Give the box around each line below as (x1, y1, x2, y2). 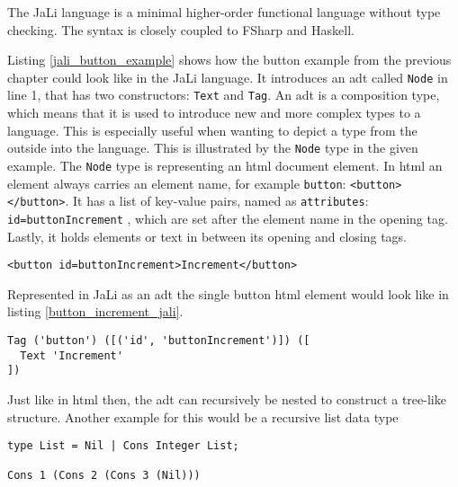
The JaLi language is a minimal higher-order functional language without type (7, 3, 441, 21)
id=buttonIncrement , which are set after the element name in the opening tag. (7, 208, 448, 227)
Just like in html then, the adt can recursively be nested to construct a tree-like (7, 389, 446, 408)
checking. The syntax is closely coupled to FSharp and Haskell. (7, 20, 355, 39)
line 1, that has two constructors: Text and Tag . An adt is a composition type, (7, 85, 440, 104)
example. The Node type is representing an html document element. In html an (7, 155, 443, 174)
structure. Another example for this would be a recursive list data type (7, 407, 399, 426)
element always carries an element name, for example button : (7, 173, 346, 192)
